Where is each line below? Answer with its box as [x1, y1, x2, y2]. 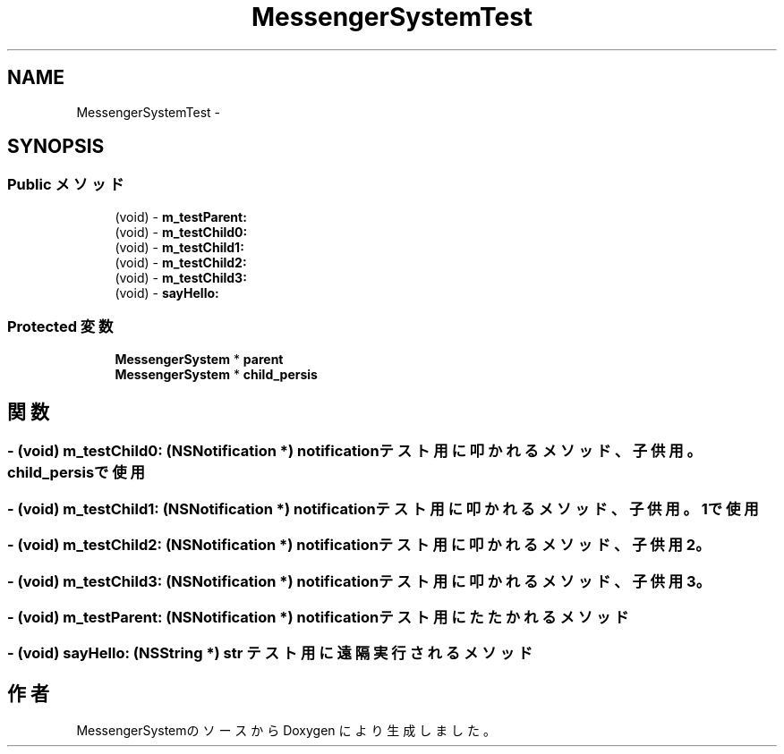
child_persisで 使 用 [7, 463, 145, 482]
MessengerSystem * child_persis [115, 366, 318, 382]
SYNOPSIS [7, 135, 105, 158]
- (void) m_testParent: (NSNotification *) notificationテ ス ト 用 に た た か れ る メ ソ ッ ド [7, 607, 629, 626]
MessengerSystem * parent [115, 351, 284, 367]
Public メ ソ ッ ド [7, 175, 124, 194]
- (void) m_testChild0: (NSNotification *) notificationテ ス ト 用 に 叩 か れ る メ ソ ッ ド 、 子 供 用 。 [7, 442, 702, 461]
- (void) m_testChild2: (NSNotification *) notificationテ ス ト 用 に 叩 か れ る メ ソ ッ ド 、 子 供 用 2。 [7, 536, 711, 555]
